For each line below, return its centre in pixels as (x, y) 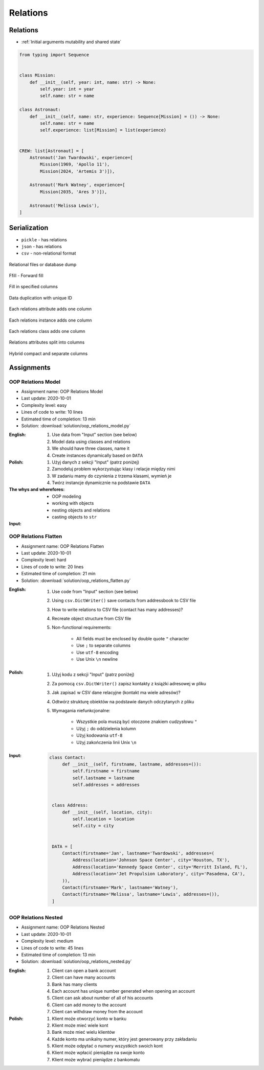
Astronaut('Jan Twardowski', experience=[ (81, 157)
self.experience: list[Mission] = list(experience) (103, 130)
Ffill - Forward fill (26, 276)
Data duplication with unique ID (41, 298)
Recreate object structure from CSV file (92, 619)
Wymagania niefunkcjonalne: (81, 710)
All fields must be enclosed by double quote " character (133, 638)
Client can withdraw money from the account (97, 1012)
